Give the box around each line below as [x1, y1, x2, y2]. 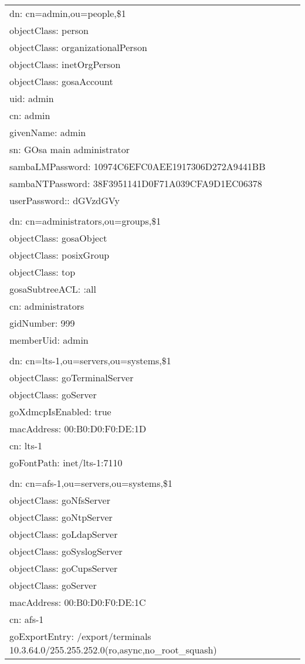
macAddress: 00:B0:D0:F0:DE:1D [9, 422, 147, 435]
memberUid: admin [9, 333, 89, 347]
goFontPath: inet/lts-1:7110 [9, 456, 123, 469]
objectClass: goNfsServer [9, 493, 110, 507]
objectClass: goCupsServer [9, 561, 118, 575]
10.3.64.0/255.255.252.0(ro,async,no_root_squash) [9, 643, 217, 656]
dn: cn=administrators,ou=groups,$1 [9, 214, 161, 228]
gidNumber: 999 [9, 316, 75, 330]
